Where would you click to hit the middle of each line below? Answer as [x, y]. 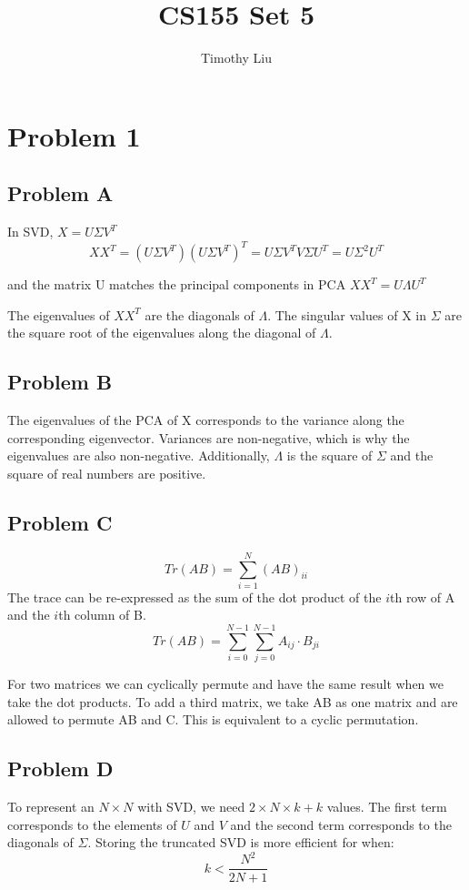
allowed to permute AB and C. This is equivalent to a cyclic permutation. [213, 719]
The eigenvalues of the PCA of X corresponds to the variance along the [206, 420]
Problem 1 [74, 135]
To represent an [51, 807]
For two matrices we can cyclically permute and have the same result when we [225, 684]
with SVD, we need [191, 807]
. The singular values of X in [347, 314]
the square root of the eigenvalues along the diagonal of [162, 333]
